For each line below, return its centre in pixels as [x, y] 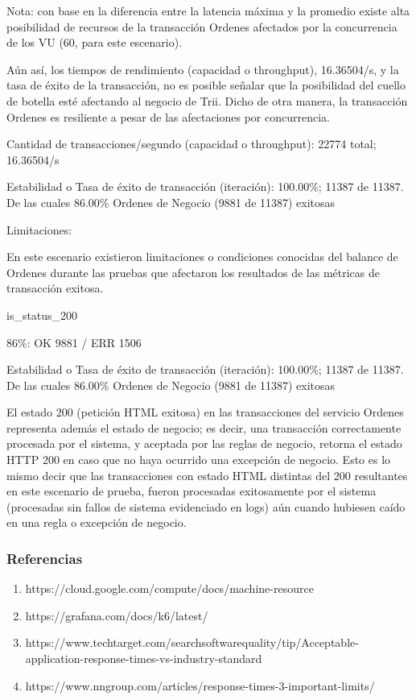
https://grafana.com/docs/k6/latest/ [117, 615]
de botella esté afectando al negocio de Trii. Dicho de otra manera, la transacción [207, 100]
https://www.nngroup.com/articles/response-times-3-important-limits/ [200, 685]
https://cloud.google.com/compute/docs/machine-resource [169, 588]
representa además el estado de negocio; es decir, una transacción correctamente [204, 427]
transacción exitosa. [55, 288]
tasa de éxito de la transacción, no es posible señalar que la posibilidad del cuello [206, 85]
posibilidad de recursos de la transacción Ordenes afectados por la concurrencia [202, 26]
